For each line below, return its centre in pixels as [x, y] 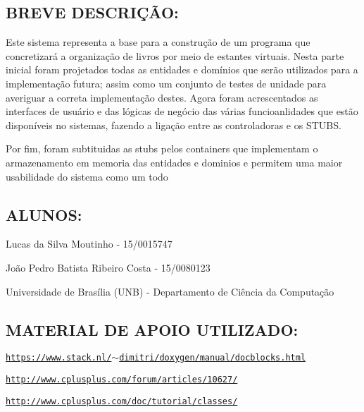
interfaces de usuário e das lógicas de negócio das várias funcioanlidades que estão [182, 111]
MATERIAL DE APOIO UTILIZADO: [152, 329]
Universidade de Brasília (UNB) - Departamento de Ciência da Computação [170, 291]
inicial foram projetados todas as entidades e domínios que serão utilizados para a [182, 69]
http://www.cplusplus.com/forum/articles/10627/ [122, 379]
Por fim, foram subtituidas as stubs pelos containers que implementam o [162, 149]
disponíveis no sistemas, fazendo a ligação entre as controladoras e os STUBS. [174, 125]
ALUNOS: [44, 214]
